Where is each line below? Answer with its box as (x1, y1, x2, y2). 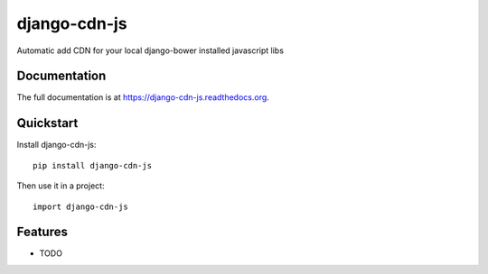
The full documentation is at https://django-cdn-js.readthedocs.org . (16, 92, 270, 103)
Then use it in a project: (16, 180, 105, 191)
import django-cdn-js (33, 201, 128, 212)
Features (16, 224, 68, 240)
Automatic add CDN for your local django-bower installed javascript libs (16, 45, 285, 56)
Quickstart (16, 115, 79, 131)
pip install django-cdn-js (33, 160, 153, 170)
